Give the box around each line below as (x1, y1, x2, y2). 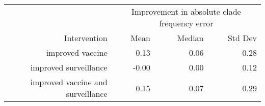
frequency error (159, 17, 214, 29)
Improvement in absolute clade (131, 6, 241, 17)
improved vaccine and (30, 76, 108, 88)
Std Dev (227, 32, 257, 44)
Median (177, 32, 204, 44)
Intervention (64, 32, 108, 44)
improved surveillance (30, 61, 108, 73)
